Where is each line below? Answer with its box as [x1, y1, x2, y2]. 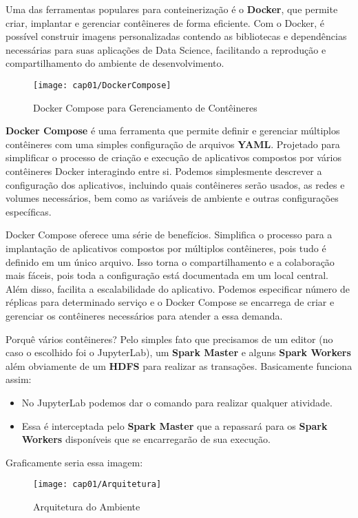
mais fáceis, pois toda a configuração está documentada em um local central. [6, 268, 328, 282]
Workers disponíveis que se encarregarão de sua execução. [21, 432, 271, 446]
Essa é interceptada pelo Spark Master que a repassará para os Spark [21, 418, 328, 433]
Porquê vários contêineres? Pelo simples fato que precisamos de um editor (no [6, 331, 333, 346]
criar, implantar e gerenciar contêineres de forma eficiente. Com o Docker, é [6, 15, 324, 30]
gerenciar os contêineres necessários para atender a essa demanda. [6, 308, 283, 322]
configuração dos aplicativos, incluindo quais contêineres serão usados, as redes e [6, 177, 345, 191]
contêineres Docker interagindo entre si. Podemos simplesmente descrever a [6, 164, 322, 178]
